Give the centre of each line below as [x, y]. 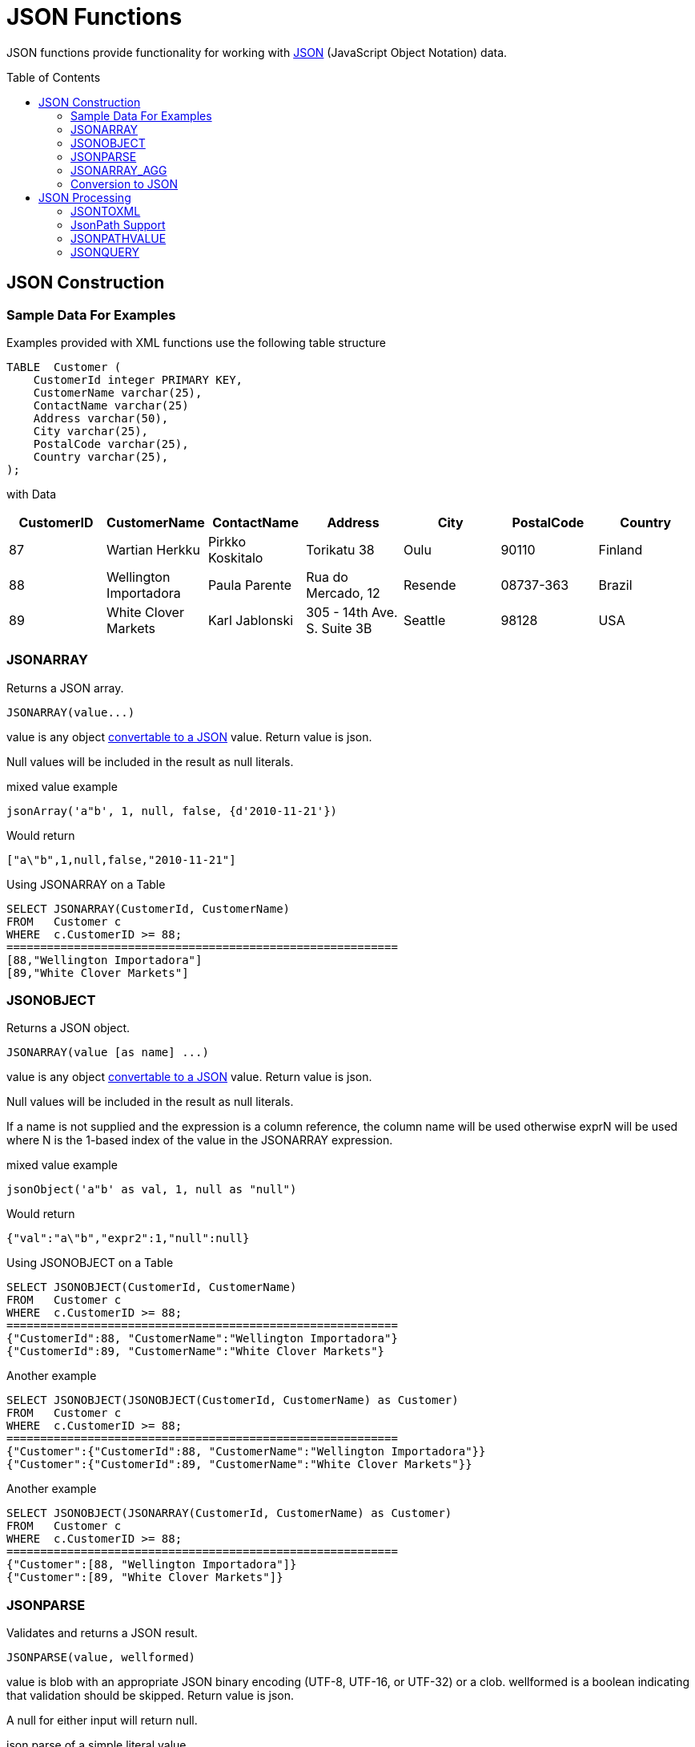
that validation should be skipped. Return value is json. [151, 1696]
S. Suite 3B [339, 628]
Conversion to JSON [125, 184]
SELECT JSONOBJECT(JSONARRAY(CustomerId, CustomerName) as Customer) [229, 1513]
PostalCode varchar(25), [111, 444]
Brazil [615, 585]
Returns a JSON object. [68, 1028]
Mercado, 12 [343, 593]
